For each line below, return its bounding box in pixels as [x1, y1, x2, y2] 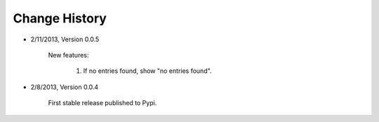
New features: [48, 50, 89, 59]
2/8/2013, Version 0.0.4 [30, 83, 99, 91]
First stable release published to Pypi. [48, 99, 157, 107]
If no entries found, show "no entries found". [83, 67, 212, 75]
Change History [13, 11, 107, 26]
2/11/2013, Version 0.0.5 [30, 35, 100, 43]
